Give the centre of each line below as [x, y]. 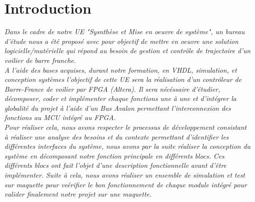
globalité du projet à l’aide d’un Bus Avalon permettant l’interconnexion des [118, 108]
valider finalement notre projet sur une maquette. [78, 194]
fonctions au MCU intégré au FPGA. [60, 117]
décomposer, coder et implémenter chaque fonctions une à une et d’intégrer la [120, 98]
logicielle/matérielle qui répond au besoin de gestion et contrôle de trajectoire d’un [127, 50]
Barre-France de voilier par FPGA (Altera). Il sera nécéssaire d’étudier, [112, 89]
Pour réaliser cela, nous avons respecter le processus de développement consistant [126, 127]
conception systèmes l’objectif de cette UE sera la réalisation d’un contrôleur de [123, 79]
